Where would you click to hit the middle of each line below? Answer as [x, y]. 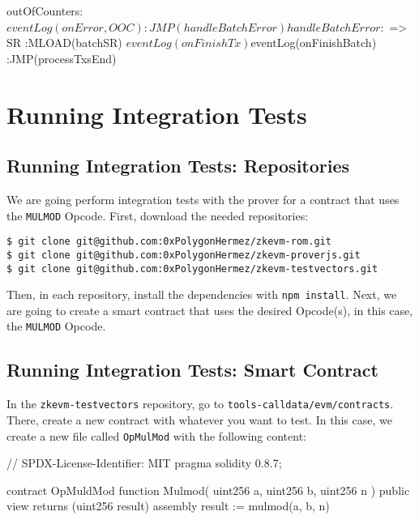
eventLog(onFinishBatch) [314, 43]
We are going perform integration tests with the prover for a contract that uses [203, 199]
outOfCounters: [45, 11]
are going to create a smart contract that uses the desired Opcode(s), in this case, [210, 310]
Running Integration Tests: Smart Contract [192, 370]
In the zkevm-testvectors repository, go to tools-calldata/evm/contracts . [200, 404]
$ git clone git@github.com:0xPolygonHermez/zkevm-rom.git [169, 242]
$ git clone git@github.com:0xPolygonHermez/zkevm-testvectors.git [192, 269]
